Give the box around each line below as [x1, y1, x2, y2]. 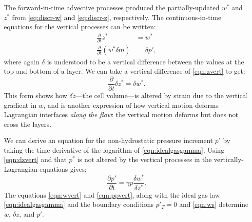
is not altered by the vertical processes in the [77, 154, 212, 164]
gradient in [4, 100, 37, 110]
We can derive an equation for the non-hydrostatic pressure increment [4, 135, 213, 145]
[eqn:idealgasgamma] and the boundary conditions [4, 199, 154, 209]
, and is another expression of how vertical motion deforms [43, 100, 219, 110]
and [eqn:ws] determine [179, 199, 249, 209]
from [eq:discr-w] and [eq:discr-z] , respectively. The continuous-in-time [12, 12, 221, 22]
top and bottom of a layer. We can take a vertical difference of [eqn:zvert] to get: [4, 66, 245, 76]
